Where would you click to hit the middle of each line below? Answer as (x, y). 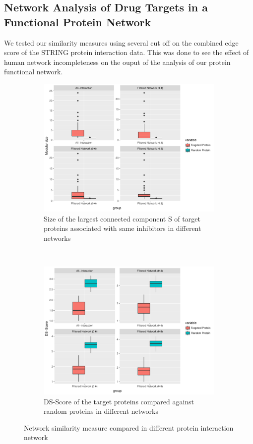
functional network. (33, 72)
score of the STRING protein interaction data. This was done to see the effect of (126, 52)
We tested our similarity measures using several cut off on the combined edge (121, 42)
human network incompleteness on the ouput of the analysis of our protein (117, 62)
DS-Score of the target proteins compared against (119, 401)
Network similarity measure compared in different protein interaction (129, 427)
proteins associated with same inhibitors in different (123, 228)
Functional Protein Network (78, 22)
